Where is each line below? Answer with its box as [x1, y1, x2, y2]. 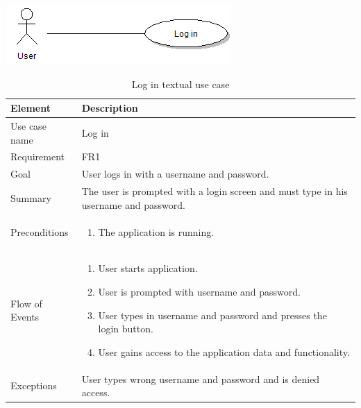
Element [10, 101, 51, 115]
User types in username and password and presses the [98, 307, 327, 322]
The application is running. [98, 224, 215, 239]
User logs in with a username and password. [81, 167, 269, 181]
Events [10, 309, 40, 324]
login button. [98, 321, 153, 336]
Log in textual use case [131, 76, 230, 91]
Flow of [10, 296, 42, 310]
